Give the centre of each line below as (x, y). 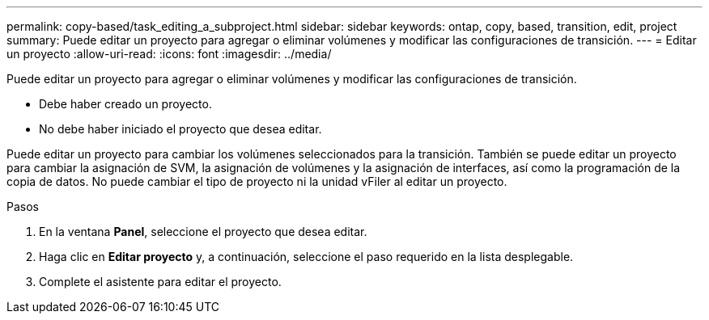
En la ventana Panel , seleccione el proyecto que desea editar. (203, 232)
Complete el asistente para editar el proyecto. (160, 282)
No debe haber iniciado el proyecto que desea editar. (180, 129)
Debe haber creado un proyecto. (125, 104)
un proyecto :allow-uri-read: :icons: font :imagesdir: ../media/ (169, 54)
